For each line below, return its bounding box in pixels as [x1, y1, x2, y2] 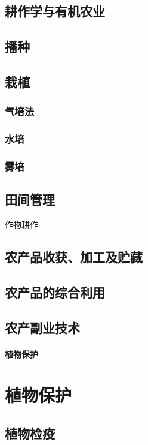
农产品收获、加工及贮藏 [5, 248, 143, 266]
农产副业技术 [5, 318, 80, 336]
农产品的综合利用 [5, 282, 105, 301]
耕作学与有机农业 [5, 2, 105, 20]
